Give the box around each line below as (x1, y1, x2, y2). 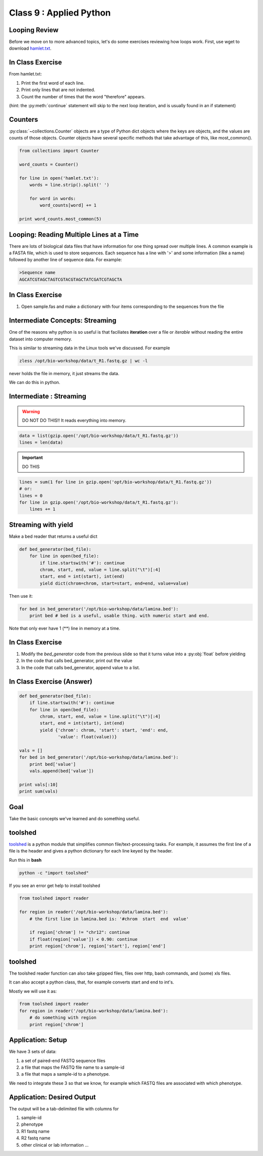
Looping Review (9, 26, 58, 34)
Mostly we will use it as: (9, 988, 57, 994)
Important (22, 455, 43, 460)
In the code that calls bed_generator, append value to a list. (21, 664, 140, 670)
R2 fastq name (21, 1135, 51, 1141)
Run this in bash (9, 857, 42, 863)
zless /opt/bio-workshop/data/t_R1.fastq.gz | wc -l (19, 358, 148, 363)
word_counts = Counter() (19, 161, 79, 167)
